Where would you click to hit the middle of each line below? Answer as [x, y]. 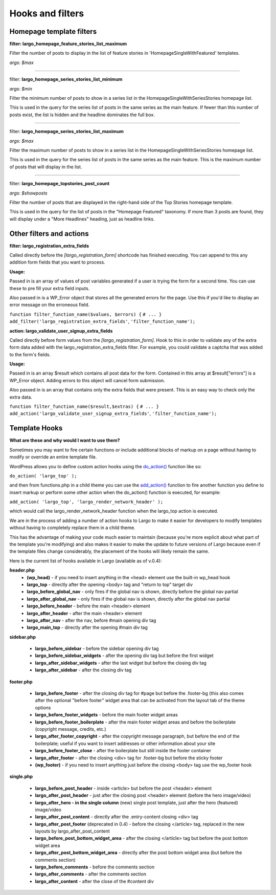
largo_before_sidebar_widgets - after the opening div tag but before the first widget [124, 656]
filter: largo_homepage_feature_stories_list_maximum [68, 44]
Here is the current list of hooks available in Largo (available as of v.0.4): [86, 561]
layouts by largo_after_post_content [72, 831]
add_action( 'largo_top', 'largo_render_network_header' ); [86, 502]
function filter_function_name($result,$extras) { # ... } [84, 407]
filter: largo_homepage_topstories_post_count [60, 184]
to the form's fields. [30, 354]
